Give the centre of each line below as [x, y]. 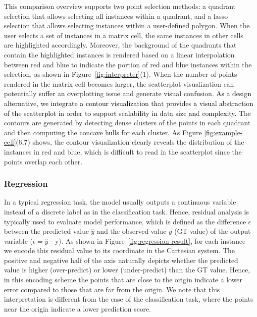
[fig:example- [223, 132]
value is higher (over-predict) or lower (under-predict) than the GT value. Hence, [127, 270]
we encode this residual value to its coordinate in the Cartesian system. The [120, 250]
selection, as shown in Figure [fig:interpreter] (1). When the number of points [121, 74]
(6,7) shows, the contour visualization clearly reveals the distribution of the [130, 142]
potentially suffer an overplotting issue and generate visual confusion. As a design [128, 93]
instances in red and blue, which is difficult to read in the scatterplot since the [123, 151]
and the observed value [131, 231]
